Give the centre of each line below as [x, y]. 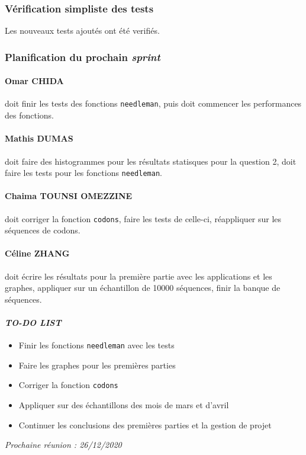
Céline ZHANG [37, 253]
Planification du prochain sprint [83, 57]
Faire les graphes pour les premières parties [97, 365]
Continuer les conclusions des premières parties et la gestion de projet [145, 424]
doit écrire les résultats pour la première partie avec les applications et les [138, 276]
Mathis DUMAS [39, 138]
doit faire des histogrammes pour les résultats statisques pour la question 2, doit [151, 161]
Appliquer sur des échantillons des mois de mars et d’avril [124, 405]
